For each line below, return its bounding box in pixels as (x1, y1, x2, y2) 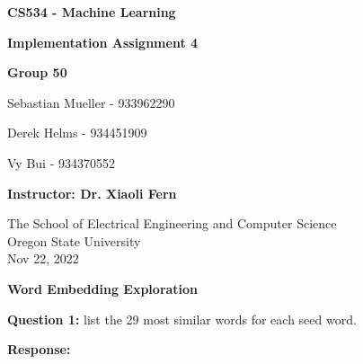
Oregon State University (7, 231, 141, 250)
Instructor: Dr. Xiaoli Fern (7, 183, 177, 202)
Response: (7, 340, 71, 359)
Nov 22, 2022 (7, 249, 79, 268)
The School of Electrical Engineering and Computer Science (7, 214, 337, 233)
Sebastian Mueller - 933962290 (7, 93, 175, 111)
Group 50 (7, 63, 67, 82)
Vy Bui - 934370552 (7, 153, 115, 172)
